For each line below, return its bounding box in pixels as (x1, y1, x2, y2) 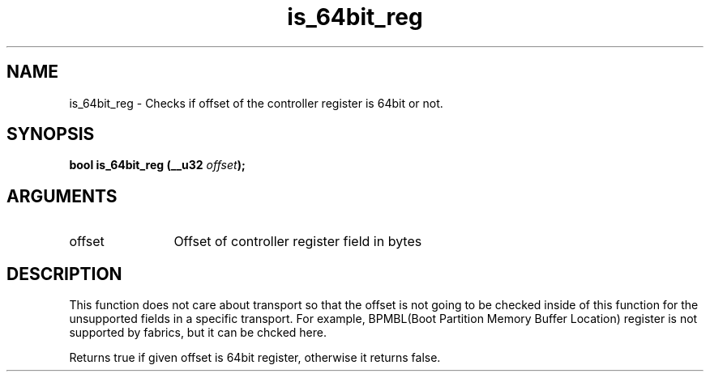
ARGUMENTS (6, 185, 118, 206)
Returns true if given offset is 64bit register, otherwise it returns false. (69, 350, 441, 365)
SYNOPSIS (6, 124, 95, 145)
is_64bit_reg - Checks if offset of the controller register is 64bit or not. (69, 96, 443, 110)
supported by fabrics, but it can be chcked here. (69, 325, 327, 340)
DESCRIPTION (6, 263, 122, 284)
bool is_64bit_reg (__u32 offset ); (69, 158, 246, 172)
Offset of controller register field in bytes (173, 233, 422, 250)
